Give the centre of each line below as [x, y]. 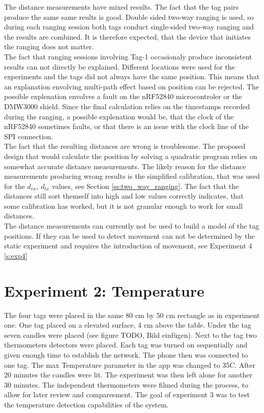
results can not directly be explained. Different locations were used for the [120, 66]
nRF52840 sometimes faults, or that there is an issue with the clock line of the [126, 126]
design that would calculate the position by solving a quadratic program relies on [131, 156]
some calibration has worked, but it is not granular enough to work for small [124, 205]
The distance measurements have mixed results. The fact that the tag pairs [121, 7]
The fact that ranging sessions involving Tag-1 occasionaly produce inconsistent [128, 56]
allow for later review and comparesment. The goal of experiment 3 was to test [127, 394]
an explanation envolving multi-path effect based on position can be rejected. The [132, 86]
